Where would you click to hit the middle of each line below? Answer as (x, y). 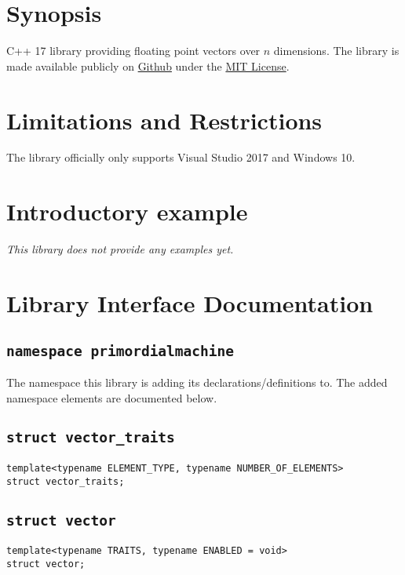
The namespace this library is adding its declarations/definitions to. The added (197, 382)
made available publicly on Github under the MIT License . (148, 66)
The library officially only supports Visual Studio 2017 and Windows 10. (181, 157)
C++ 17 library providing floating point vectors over (133, 51)
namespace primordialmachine (120, 351)
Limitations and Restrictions (164, 120)
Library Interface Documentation (190, 302)
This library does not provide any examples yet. (120, 249)
